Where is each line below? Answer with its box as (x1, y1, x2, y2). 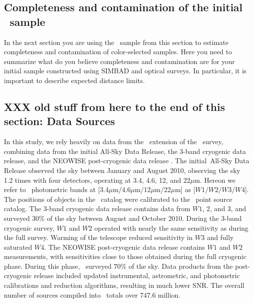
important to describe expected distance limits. (4, 75, 145, 85)
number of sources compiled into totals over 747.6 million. (4, 289, 181, 300)
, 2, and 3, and (202, 203, 246, 214)
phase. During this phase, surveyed (4, 260, 112, 271)
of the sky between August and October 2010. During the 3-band (47, 213, 242, 223)
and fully (207, 232, 234, 242)
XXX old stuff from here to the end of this (4, 99, 225, 114)
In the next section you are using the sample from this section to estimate (4, 37, 229, 47)
